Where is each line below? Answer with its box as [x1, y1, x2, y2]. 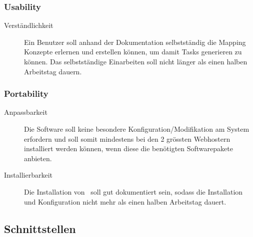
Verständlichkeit [4, 20, 53, 30]
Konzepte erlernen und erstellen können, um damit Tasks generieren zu [24, 46, 242, 57]
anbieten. [24, 153, 52, 163]
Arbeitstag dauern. [24, 66, 82, 76]
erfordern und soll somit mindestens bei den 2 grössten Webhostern [24, 133, 230, 144]
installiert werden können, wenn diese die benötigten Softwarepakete [24, 143, 233, 154]
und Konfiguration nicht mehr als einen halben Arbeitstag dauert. [24, 196, 226, 207]
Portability [4, 87, 48, 100]
